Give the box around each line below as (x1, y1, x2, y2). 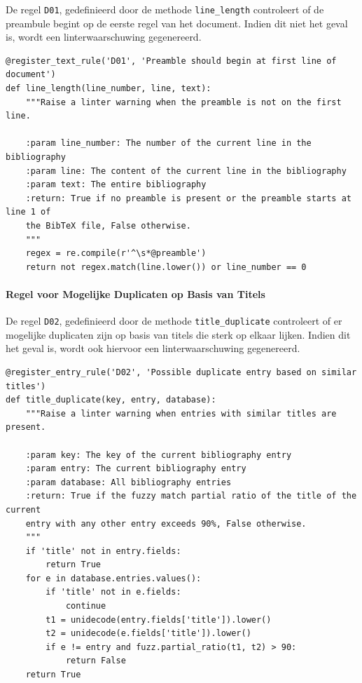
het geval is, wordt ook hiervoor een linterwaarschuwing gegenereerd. (6, 341, 300, 356)
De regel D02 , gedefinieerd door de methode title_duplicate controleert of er (6, 313, 342, 328)
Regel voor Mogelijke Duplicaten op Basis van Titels (6, 286, 265, 301)
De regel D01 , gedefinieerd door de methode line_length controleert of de (6, 2, 324, 16)
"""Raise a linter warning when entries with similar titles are (25, 408, 337, 419)
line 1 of (6, 207, 51, 217)
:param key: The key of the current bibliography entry (25, 449, 292, 460)
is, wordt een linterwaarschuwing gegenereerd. (6, 29, 202, 44)
